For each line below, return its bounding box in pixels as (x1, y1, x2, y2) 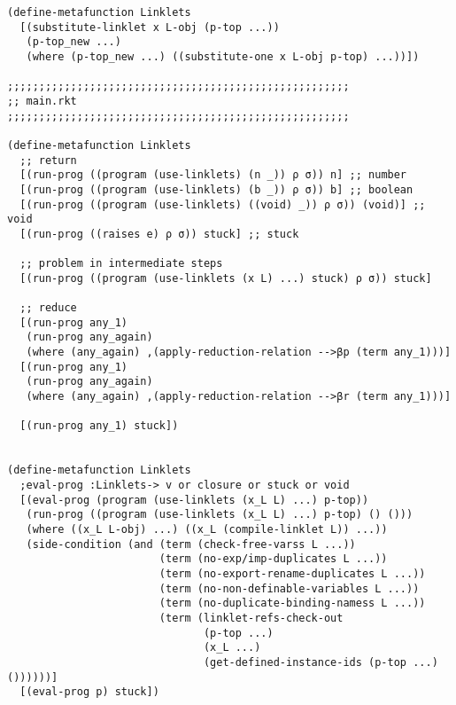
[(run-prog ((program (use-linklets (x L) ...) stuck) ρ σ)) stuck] (19, 271, 432, 285)
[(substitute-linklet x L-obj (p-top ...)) (19, 20, 280, 34)
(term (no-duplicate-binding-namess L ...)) (158, 597, 426, 610)
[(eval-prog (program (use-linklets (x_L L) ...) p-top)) (19, 493, 369, 506)
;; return (19, 153, 77, 167)
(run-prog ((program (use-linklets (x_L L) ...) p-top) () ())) (26, 508, 413, 521)
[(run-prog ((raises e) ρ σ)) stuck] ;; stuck (19, 227, 299, 240)
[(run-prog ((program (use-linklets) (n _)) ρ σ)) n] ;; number (19, 168, 407, 182)
